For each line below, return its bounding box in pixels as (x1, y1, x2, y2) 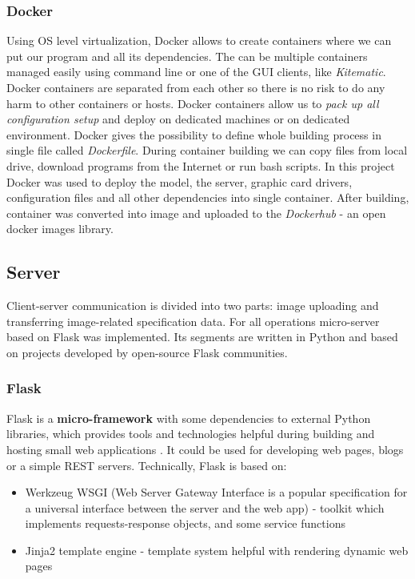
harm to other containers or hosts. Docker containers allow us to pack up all (6, 94, 379, 111)
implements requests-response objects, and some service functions (25, 515, 345, 532)
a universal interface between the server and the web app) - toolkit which (25, 499, 385, 516)
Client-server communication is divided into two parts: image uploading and (6, 297, 379, 314)
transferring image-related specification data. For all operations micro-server (6, 312, 380, 329)
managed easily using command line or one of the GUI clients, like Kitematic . (6, 63, 386, 80)
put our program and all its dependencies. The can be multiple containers (6, 47, 368, 64)
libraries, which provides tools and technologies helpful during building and (6, 425, 375, 442)
